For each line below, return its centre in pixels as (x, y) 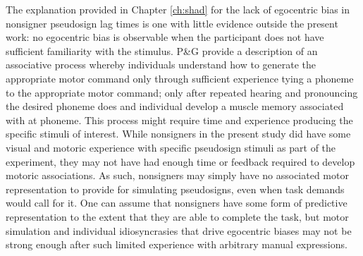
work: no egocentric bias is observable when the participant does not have (165, 37)
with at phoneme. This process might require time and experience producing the (179, 120)
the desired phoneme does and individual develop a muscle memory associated (175, 106)
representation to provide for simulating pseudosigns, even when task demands (175, 189)
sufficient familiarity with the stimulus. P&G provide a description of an (162, 50)
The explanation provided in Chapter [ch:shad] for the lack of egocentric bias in (178, 9)
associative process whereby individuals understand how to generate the (161, 65)
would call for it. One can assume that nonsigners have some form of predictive (177, 203)
